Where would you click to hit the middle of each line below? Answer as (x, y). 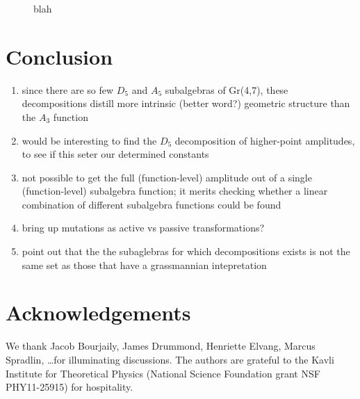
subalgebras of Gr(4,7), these (227, 89)
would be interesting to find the (89, 140)
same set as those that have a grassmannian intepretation (144, 264)
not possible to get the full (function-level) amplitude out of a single (167, 177)
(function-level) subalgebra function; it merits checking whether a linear (175, 191)
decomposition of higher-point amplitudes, (265, 140)
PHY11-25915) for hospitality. (69, 387)
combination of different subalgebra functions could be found (152, 204)
